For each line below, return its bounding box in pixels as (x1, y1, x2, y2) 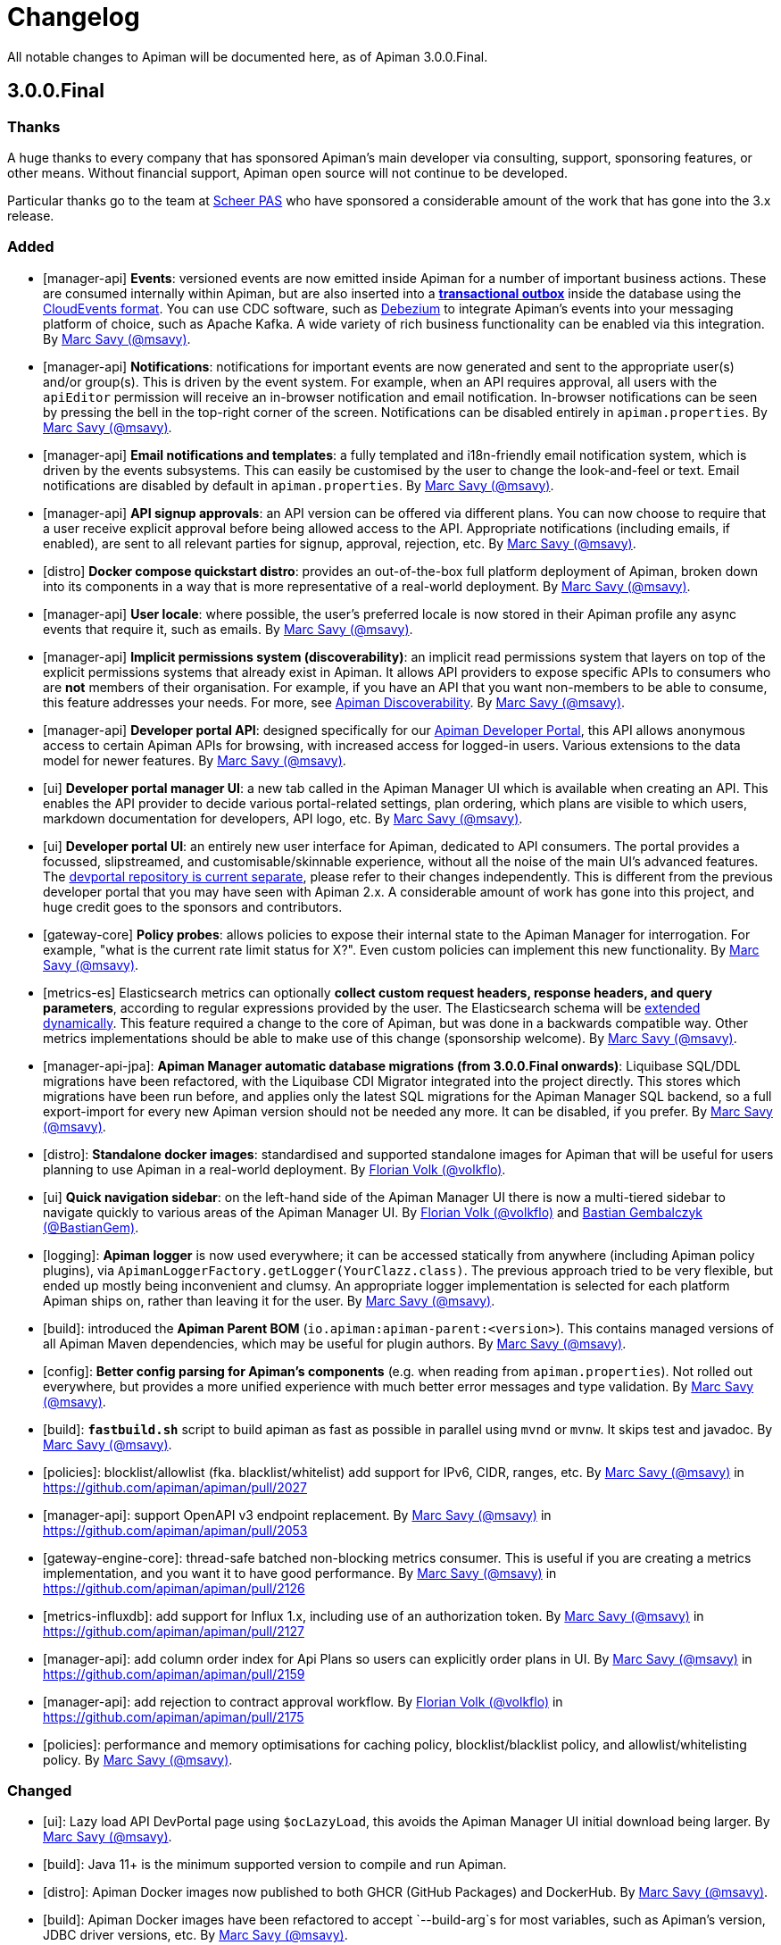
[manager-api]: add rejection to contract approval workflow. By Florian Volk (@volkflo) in (43, 1693, 563, 1709)
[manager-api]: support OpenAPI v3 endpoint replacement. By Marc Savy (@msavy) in (43, 1507, 552, 1523)
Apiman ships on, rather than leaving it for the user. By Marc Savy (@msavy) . (43, 1292, 495, 1308)
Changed (7, 1782, 72, 1800)
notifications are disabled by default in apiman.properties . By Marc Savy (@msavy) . (43, 477, 554, 493)
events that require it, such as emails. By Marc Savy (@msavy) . (43, 621, 413, 637)
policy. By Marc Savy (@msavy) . (43, 1751, 233, 1767)
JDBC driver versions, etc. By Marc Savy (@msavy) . (43, 1927, 348, 1943)
